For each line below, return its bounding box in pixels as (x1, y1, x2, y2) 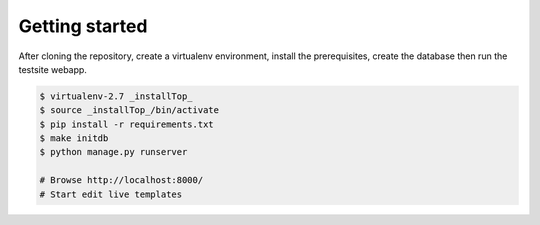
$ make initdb (39, 133, 109, 144)
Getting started (18, 15, 148, 37)
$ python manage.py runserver (39, 146, 188, 158)
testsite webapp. (18, 63, 87, 75)
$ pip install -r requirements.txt (39, 118, 214, 130)
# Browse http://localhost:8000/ (39, 175, 204, 186)
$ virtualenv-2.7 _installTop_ (39, 90, 194, 102)
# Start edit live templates (39, 188, 183, 200)
